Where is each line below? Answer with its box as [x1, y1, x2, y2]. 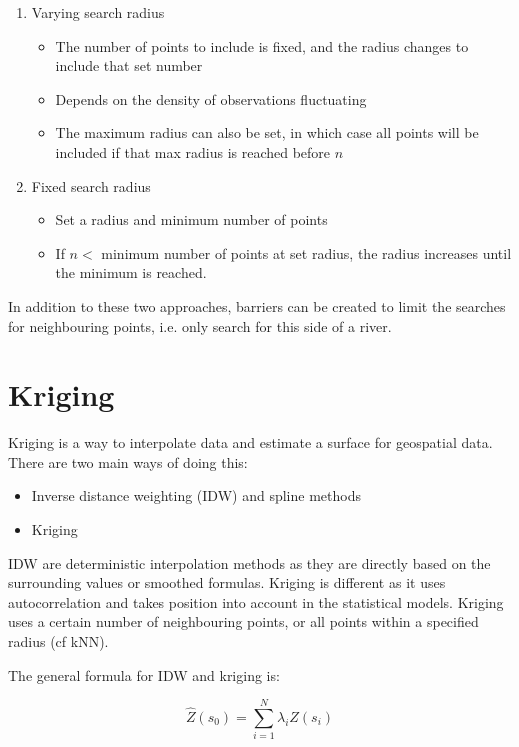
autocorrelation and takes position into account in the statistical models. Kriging [8, 591, 504, 612]
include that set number [55, 55, 203, 76]
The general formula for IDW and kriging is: [8, 664, 280, 685]
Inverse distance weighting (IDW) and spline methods [31, 485, 361, 506]
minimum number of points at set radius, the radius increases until [101, 242, 512, 263]
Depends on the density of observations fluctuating [55, 88, 367, 109]
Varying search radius [31, 2, 165, 22]
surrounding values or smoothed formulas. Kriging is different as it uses [8, 572, 446, 593]
